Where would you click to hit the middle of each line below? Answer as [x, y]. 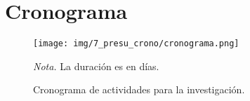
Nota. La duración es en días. [96, 66]
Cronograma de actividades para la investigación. [139, 89]
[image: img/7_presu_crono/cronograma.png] [136, 44]
